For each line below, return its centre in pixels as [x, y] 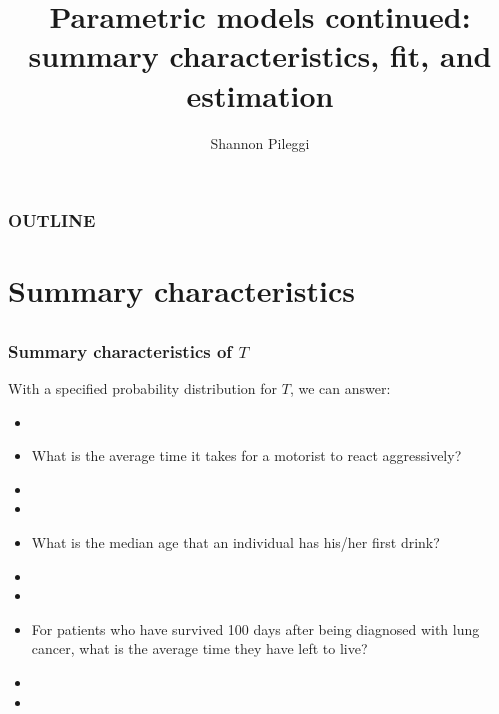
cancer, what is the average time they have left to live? [199, 648]
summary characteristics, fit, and [260, 55]
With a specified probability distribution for [143, 388]
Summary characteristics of [120, 350]
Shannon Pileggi [260, 142]
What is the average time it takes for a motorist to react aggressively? [246, 455]
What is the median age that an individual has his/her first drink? [235, 542]
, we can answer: [340, 388]
